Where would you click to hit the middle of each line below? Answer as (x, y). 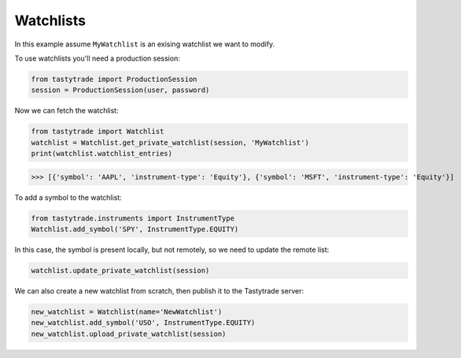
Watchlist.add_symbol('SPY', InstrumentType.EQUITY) (135, 229)
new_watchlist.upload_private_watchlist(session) (129, 334)
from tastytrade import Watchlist (98, 131)
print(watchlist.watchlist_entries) (102, 154)
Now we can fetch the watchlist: (66, 111)
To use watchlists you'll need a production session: (97, 58)
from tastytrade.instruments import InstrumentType (133, 218)
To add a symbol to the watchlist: (68, 197)
